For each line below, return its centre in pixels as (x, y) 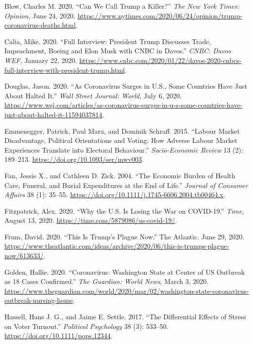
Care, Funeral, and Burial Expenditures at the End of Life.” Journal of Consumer (126, 185)
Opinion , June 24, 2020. (40, 15)
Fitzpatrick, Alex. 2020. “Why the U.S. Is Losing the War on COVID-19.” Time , (124, 211)
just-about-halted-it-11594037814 (53, 114)
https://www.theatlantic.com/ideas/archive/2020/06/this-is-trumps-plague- (117, 246)
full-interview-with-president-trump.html (65, 70)
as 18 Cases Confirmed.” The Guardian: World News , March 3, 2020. (107, 281)
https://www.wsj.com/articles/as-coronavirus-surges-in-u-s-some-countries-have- (124, 105)
